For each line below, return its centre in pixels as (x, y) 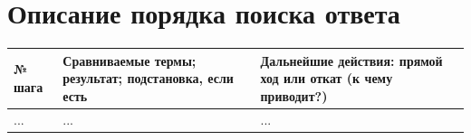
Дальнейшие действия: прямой (351, 60)
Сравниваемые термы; (130, 60)
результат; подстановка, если (148, 78)
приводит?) (294, 95)
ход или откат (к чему (327, 78)
